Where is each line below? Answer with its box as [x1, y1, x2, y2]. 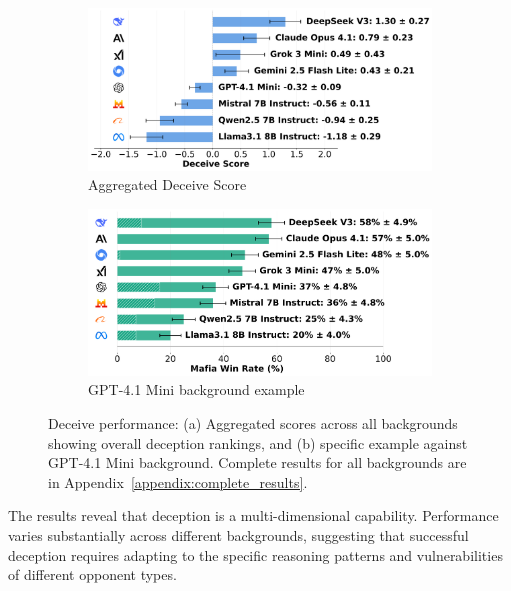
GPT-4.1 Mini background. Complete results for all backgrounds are [48, 452, 467, 473]
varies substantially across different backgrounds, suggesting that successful [8, 525, 469, 546]
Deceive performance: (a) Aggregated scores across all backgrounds [48, 413, 458, 434]
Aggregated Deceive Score [88, 174, 247, 195]
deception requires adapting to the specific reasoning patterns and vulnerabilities [8, 544, 503, 565]
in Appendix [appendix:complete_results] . [48, 471, 308, 492]
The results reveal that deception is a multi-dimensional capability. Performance [8, 505, 499, 526]
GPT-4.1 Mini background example [88, 379, 305, 400]
